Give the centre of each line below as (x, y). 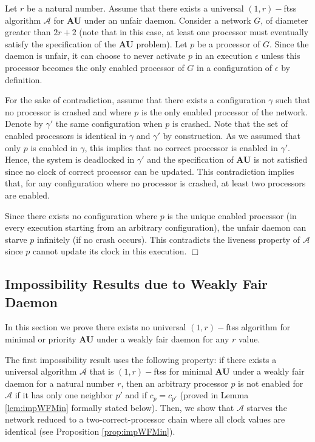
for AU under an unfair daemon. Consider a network (152, 20)
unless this (281, 56)
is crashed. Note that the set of (230, 124)
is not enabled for (271, 383)
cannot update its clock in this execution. (110, 251)
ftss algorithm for (258, 327)
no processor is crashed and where (68, 111)
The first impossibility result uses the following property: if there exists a (141, 359)
